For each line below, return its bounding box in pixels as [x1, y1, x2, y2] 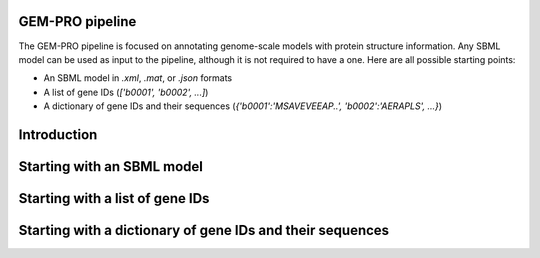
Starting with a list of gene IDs [18, 190, 210, 207]
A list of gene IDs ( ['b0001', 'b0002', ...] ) [43, 86, 209, 98]
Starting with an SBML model [18, 158, 204, 175]
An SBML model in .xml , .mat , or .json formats [43, 72, 233, 84]
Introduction [18, 126, 98, 143]
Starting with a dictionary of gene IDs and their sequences [18, 221, 390, 239]
